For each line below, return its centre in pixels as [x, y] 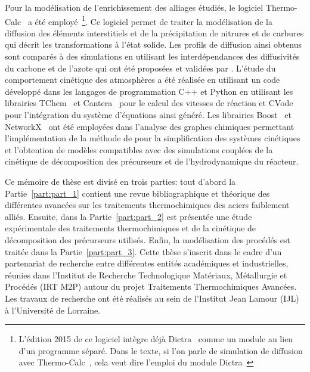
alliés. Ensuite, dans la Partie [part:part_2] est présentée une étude [128, 216]
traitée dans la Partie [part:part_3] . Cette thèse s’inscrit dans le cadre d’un [143, 251]
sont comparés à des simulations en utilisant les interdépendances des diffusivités [152, 56]
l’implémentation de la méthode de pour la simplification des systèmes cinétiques [153, 138]
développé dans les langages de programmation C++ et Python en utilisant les [149, 91]
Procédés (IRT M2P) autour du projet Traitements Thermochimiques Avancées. [151, 286]
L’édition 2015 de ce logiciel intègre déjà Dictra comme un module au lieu [156, 339]
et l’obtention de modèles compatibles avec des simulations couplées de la [139, 149]
